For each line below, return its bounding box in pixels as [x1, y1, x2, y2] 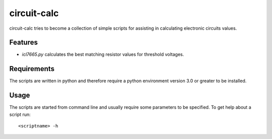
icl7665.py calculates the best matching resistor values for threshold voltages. [22, 51, 184, 57]
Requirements [9, 64, 55, 73]
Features [9, 38, 38, 47]
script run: [9, 111, 31, 117]
